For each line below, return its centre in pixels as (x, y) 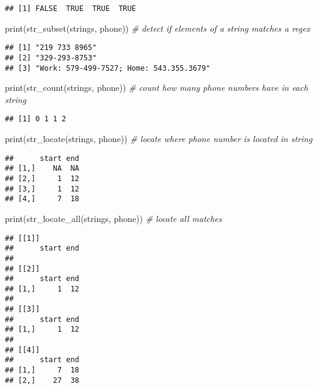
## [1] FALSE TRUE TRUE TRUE (70, 9)
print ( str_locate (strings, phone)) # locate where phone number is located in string (159, 139)
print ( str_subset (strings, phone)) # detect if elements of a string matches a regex (158, 28)
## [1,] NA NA (42, 169)
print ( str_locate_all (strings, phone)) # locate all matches (114, 218)
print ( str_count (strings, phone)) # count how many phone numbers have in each (157, 87)
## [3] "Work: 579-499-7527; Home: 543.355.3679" (108, 68)
